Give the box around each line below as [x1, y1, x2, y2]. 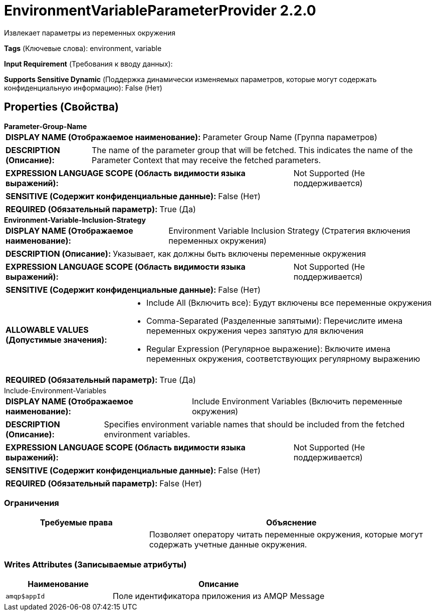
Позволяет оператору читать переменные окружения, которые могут [149, 529, 423, 540]
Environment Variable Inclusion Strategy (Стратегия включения [168, 225, 410, 236]
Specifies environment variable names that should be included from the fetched [104, 419, 405, 429]
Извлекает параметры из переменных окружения [4, 28, 176, 37]
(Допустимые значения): [6, 334, 107, 345]
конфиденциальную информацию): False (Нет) [4, 83, 162, 92]
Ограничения [4, 497, 59, 508]
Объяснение [266, 517, 317, 528]
